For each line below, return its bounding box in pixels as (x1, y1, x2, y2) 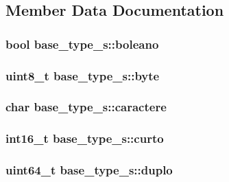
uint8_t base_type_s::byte (5, 67, 160, 84)
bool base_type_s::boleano (5, 35, 159, 52)
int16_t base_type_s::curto (5, 130, 164, 147)
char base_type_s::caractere (5, 98, 167, 115)
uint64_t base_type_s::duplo (5, 161, 173, 179)
